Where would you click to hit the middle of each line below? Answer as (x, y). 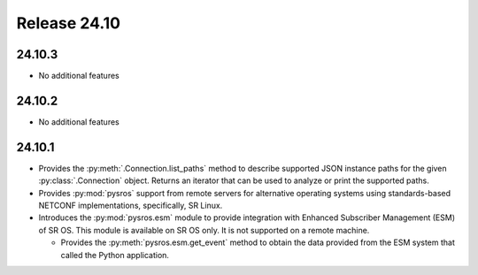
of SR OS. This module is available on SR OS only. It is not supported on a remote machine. (204, 230)
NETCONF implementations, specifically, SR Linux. (131, 206)
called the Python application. (115, 255)
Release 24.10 (69, 23)
